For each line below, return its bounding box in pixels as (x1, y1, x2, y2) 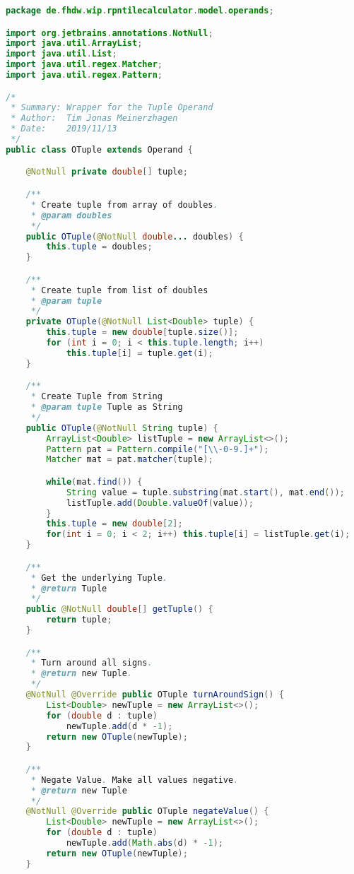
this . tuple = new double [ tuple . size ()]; (46, 327, 239, 338)
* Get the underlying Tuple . (30, 572, 168, 583)
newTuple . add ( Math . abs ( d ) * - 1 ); (66, 838, 224, 849)
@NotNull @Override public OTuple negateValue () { (25, 806, 269, 817)
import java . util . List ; (6, 49, 117, 59)
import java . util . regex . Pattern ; (6, 70, 163, 81)
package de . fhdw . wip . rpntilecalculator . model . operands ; (6, 6, 274, 16)
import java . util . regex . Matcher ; (6, 59, 163, 70)
